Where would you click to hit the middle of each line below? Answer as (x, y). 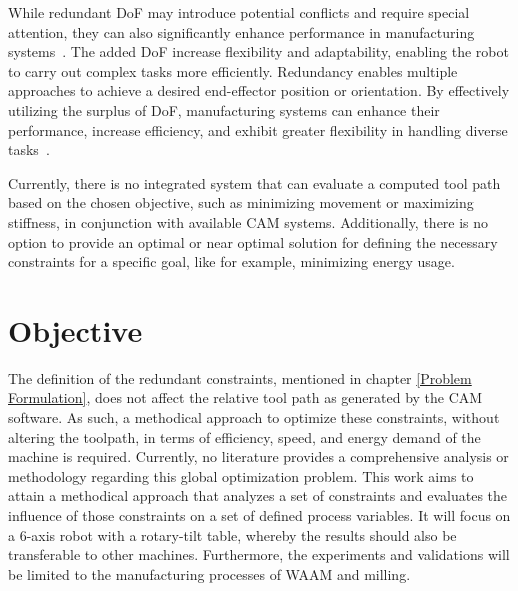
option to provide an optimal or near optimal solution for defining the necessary (253, 241)
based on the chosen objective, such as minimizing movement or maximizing (241, 202)
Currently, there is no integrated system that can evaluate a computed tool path (254, 182)
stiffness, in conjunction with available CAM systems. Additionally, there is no (248, 221)
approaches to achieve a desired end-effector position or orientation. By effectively (259, 90)
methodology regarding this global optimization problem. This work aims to (241, 475)
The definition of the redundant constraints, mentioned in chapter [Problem (240, 377)
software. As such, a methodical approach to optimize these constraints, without (254, 417)
